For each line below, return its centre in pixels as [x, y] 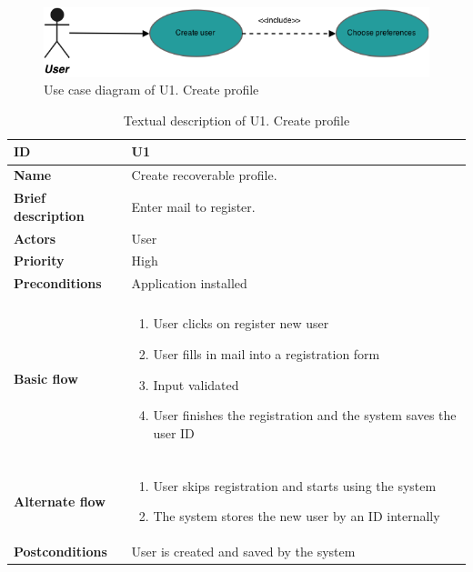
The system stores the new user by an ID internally [297, 516]
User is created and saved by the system [243, 552]
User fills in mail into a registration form [267, 353]
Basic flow [46, 378]
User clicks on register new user [241, 323]
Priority [39, 261]
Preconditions [58, 283]
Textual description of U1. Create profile [236, 120]
